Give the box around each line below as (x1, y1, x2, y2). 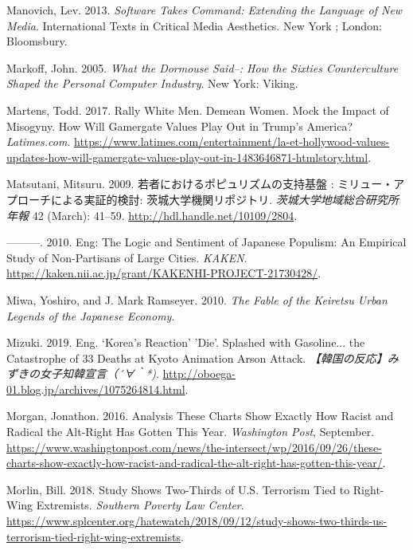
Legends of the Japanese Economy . (6, 307, 175, 324)
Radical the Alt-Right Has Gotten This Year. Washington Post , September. (6, 423, 375, 440)
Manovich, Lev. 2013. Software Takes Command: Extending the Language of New (6, 2, 403, 18)
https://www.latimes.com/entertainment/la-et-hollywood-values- (73, 133, 390, 150)
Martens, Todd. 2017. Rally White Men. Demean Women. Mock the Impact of (6, 101, 389, 118)
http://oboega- (162, 365, 236, 382)
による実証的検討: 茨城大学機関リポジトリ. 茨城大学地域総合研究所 (50, 191, 399, 207)
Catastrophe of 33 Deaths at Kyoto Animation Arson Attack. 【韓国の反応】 (6, 349, 388, 366)
